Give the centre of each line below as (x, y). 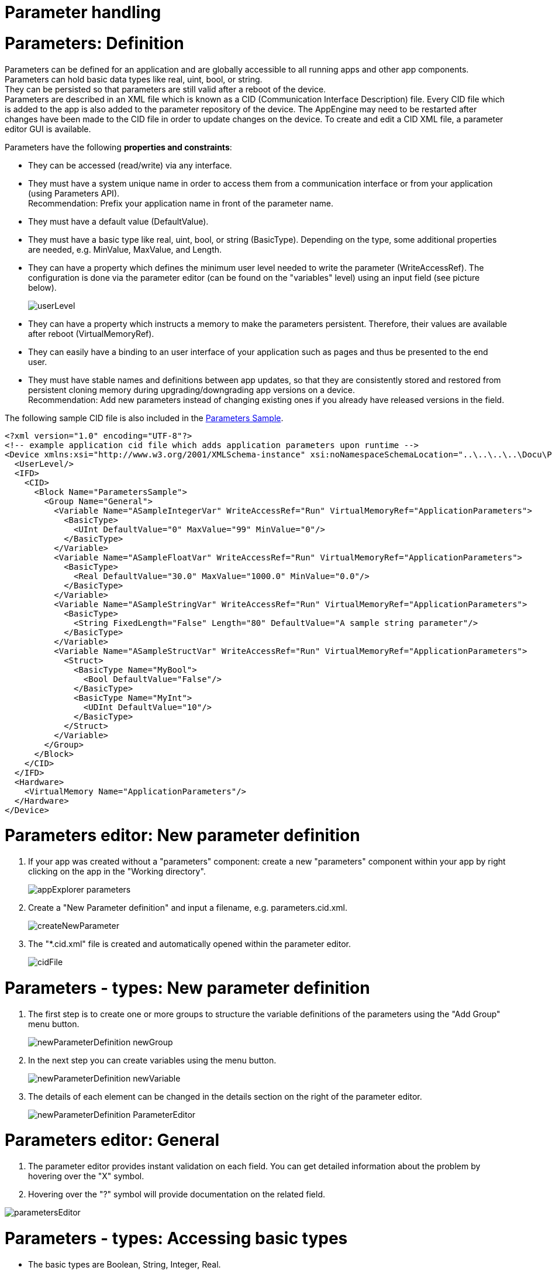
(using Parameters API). (74, 193)
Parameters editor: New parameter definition (182, 836)
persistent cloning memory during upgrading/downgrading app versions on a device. (192, 390)
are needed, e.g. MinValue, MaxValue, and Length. (125, 249)
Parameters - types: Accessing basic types (176, 1238)
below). (42, 287)
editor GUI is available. (48, 129)
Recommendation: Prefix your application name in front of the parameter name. (181, 203)
